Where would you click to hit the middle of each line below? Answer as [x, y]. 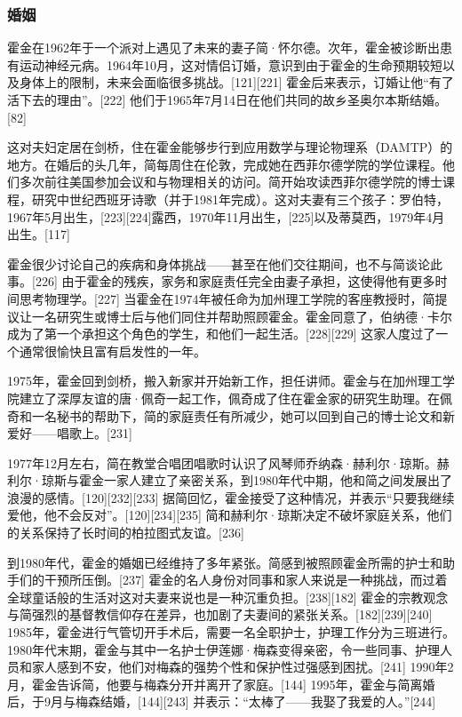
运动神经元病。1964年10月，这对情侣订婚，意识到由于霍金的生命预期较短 [231, 64]
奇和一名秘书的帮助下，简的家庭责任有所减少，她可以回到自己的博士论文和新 [231, 415]
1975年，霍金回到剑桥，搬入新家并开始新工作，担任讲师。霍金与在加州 [212, 381]
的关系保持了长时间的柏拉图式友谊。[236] [126, 533]
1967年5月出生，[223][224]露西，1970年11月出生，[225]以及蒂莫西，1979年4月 [226, 216]
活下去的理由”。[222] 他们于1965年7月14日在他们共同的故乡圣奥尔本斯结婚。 [227, 100]
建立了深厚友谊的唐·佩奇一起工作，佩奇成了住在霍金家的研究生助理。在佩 [235, 398]
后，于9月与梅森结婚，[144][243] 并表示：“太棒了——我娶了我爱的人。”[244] [222, 701]
